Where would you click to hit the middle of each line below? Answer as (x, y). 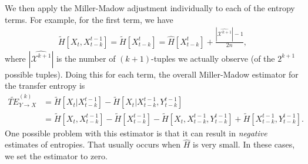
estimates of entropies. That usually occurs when (93, 144)
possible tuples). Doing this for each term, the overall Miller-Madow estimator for (152, 74)
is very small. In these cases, (244, 144)
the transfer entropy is (45, 86)
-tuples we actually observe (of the (213, 58)
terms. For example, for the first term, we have (89, 19)
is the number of (86, 58)
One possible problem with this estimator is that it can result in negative (136, 133)
